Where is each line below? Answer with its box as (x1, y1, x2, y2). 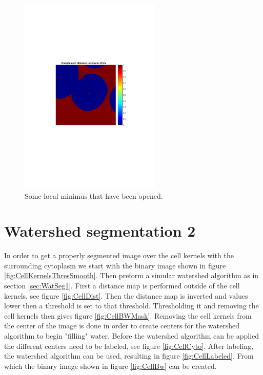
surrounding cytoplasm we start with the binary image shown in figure (4, 260, 226, 270)
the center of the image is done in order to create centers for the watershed (4, 320, 239, 331)
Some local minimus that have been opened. (25, 190, 163, 201)
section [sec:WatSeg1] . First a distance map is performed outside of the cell (4, 280, 240, 291)
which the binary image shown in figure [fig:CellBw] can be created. (4, 360, 217, 371)
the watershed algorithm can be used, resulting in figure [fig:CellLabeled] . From (4, 350, 254, 361)
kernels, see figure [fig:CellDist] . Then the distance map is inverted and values (4, 290, 248, 301)
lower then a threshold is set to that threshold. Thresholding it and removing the (4, 300, 259, 311)
